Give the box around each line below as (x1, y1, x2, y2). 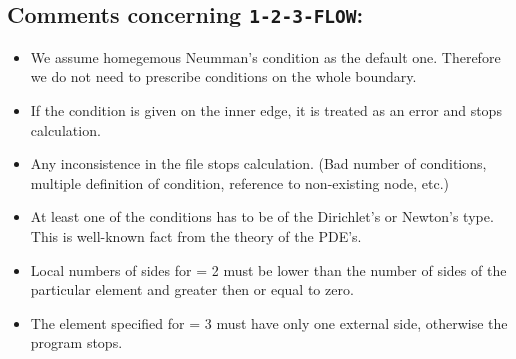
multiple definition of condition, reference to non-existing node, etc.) (30, 172, 450, 193)
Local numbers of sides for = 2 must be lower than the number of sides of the (30, 259, 507, 280)
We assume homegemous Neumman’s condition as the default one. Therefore (30, 46, 501, 67)
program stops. (30, 332, 123, 353)
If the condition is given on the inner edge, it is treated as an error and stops (30, 99, 502, 120)
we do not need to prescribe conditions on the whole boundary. (30, 66, 417, 87)
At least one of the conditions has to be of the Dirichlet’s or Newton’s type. (30, 206, 494, 227)
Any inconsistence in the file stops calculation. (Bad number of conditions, (30, 153, 487, 174)
